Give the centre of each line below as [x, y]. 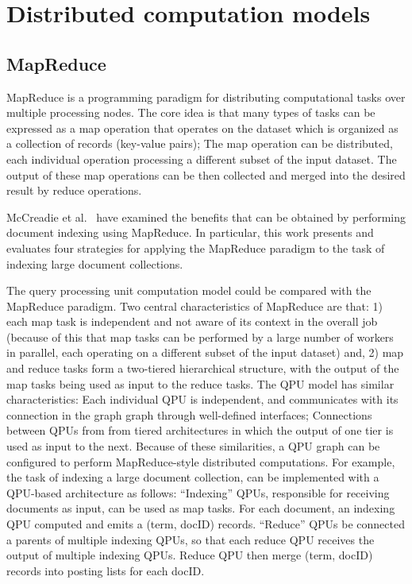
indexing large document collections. [95, 263]
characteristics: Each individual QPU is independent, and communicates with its [202, 399]
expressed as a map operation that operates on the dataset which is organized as [202, 128]
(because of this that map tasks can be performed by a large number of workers [200, 336]
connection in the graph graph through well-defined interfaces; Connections [189, 414]
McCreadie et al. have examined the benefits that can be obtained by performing [206, 217]
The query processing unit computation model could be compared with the [189, 290]
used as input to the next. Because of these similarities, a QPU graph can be [193, 446]
